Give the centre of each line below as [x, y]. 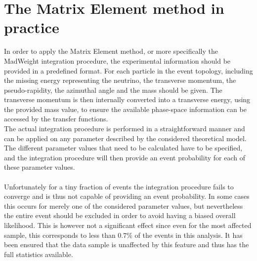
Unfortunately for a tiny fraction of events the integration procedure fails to [119, 186]
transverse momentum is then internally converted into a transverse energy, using [127, 99]
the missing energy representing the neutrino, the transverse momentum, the [120, 80]
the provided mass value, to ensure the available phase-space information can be [125, 109]
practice [32, 27]
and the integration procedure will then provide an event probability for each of [125, 157]
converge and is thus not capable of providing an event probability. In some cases [127, 196]
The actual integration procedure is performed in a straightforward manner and [125, 129]
